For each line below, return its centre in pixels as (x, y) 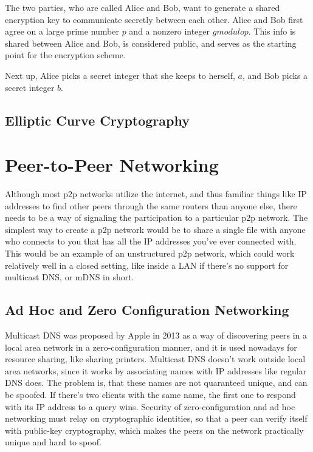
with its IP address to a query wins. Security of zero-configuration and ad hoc (150, 406)
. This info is (272, 31)
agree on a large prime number (62, 31)
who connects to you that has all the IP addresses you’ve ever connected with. (151, 241)
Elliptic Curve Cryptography (97, 120)
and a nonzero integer (170, 31)
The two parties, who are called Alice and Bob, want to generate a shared (143, 7)
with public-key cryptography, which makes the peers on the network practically (154, 430)
